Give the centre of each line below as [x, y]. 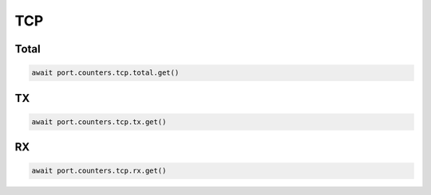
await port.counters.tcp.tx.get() [99, 122]
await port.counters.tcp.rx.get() [99, 171]
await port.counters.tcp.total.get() [105, 73]
